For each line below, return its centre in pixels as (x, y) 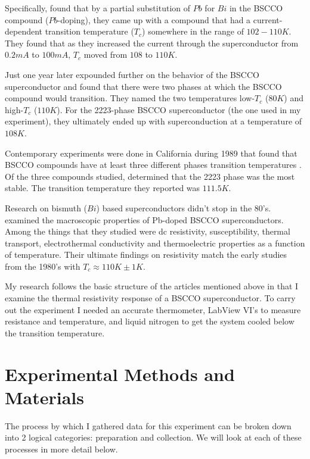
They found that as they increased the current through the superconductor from (152, 43)
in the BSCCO (256, 8)
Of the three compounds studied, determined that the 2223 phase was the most (150, 176)
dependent (24, 31)
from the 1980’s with (43, 266)
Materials (45, 397)
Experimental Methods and (120, 374)
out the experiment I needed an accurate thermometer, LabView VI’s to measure (153, 309)
